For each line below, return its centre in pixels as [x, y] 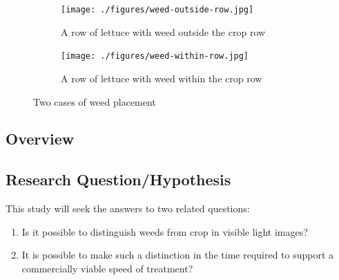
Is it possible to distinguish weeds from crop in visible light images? [165, 231]
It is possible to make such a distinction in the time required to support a [178, 255]
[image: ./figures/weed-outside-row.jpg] [157, 10]
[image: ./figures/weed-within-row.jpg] [155, 56]
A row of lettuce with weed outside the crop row [163, 31]
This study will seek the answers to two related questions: [128, 208]
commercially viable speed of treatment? [107, 268]
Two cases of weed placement [95, 101]
